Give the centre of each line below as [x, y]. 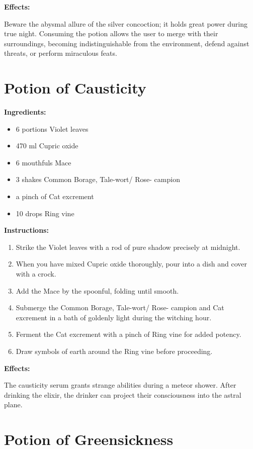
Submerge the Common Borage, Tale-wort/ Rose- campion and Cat [120, 307]
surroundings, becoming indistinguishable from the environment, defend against [127, 43]
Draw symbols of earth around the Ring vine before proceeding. [114, 351]
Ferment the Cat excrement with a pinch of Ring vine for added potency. [129, 334]
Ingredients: [25, 112]
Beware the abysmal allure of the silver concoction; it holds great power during [126, 23]
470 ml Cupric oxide [47, 146]
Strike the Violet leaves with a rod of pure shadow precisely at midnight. [128, 247]
